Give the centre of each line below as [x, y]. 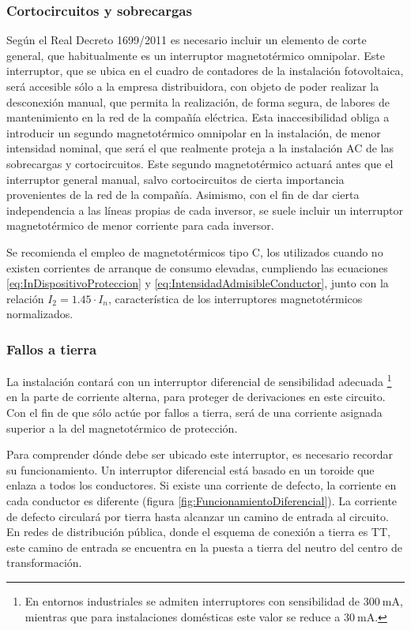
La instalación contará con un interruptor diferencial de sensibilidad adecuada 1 [199, 380]
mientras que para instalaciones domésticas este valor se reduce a [183, 616]
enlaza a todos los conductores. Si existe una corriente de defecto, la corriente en [202, 485]
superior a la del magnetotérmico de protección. [122, 427]
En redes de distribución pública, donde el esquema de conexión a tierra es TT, [198, 532]
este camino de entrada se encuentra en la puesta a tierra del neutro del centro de [204, 547]
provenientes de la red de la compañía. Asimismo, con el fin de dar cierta [183, 195]
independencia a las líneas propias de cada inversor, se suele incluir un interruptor [205, 210]
